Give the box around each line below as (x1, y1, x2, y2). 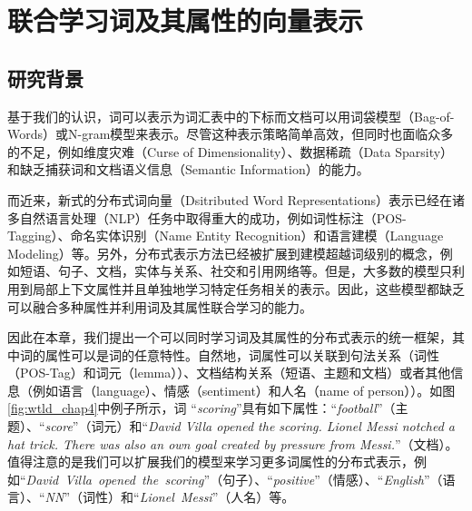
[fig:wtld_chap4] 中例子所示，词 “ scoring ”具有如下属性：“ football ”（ (7, 398, 396, 418)
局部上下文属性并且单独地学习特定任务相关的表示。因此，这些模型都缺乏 (32, 279, 465, 298)
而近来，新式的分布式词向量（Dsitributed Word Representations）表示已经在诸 (7, 190, 465, 209)
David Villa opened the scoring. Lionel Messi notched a (148, 417, 455, 436)
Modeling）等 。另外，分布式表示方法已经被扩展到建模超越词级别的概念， (7, 243, 440, 262)
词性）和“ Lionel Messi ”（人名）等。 (83, 487, 295, 506)
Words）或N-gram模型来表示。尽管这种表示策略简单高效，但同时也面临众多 (7, 124, 454, 143)
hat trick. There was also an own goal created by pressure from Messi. (7, 434, 395, 453)
